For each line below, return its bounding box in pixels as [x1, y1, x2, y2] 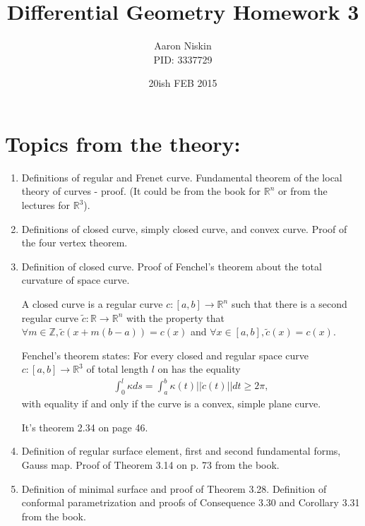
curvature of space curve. [21, 273, 130, 287]
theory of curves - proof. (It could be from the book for [21, 184, 261, 198]
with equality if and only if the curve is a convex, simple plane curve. [21, 396, 321, 411]
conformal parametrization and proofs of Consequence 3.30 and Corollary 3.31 [21, 495, 360, 510]
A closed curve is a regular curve [21, 297, 163, 311]
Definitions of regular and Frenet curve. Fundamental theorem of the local [21, 169, 342, 184]
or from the [277, 184, 328, 198]
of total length [86, 361, 148, 376]
